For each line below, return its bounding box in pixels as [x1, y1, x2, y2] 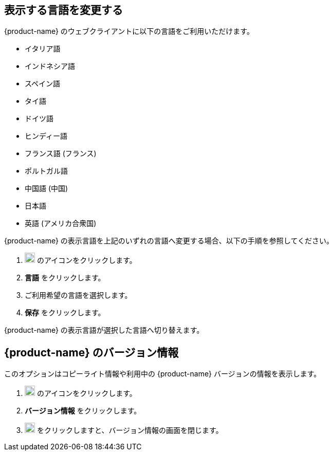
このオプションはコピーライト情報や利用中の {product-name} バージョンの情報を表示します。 [4, 369, 321, 378]
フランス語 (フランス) [25, 149, 97, 158]
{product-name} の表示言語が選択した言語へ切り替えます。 [4, 326, 204, 335]
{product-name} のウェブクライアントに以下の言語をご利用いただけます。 [4, 27, 254, 36]
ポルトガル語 [25, 166, 68, 176]
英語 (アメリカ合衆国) [25, 219, 97, 228]
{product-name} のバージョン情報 [4, 346, 179, 359]
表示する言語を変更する [4, 4, 123, 16]
